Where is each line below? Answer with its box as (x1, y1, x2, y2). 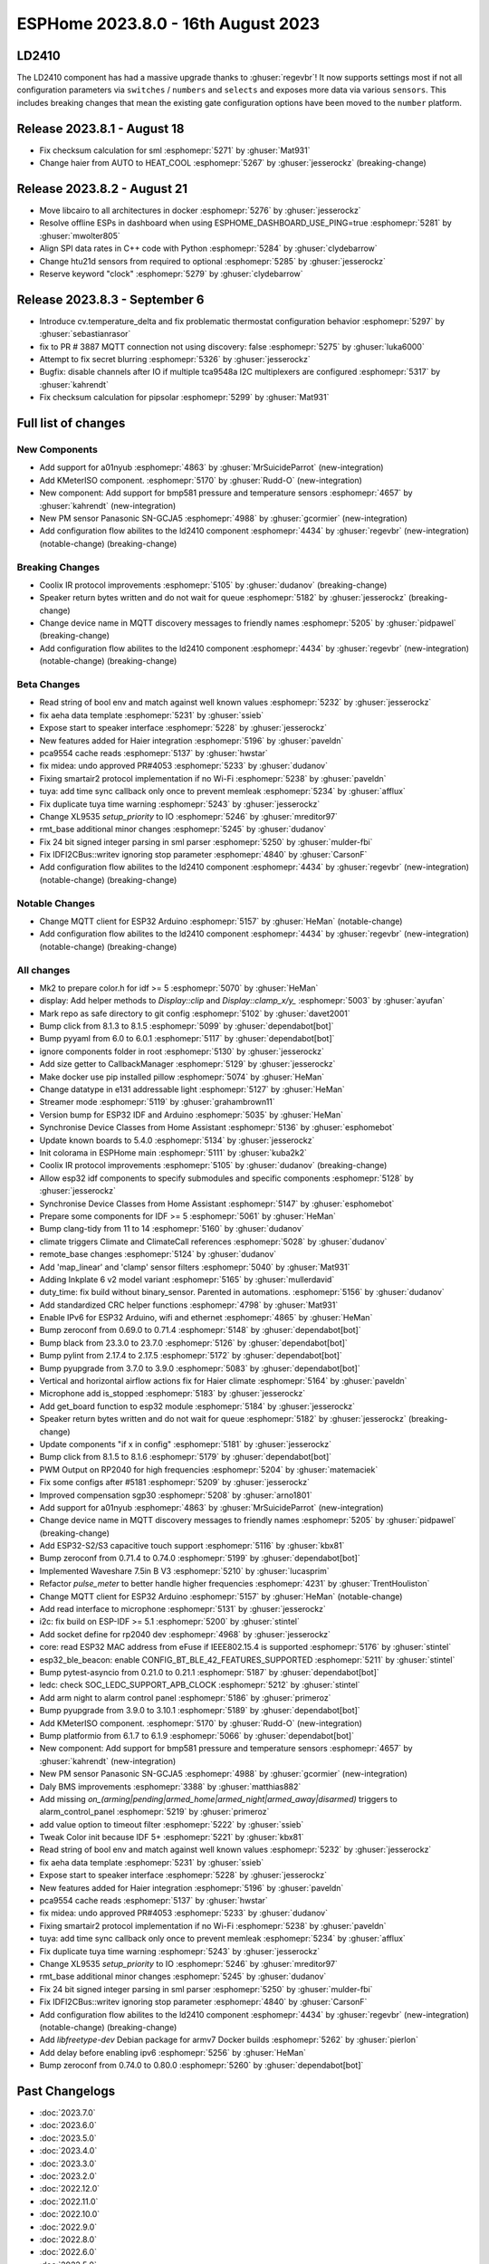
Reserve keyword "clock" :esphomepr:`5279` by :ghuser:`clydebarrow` (39, 268, 303, 279)
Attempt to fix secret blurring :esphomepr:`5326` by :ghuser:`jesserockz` (39, 354, 312, 365)
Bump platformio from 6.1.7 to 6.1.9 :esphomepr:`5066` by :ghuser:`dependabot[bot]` (39, 1730, 355, 1741)
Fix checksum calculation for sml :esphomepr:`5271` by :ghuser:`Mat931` (39, 145, 311, 156)
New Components (16, 444, 99, 456)
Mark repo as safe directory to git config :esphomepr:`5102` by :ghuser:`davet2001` (39, 1008, 350, 1019)
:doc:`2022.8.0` (39, 2233, 98, 2245)
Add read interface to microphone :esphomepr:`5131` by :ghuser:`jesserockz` (39, 1604, 326, 1615)
